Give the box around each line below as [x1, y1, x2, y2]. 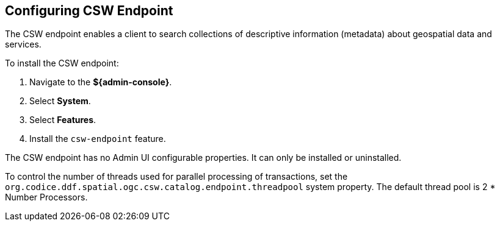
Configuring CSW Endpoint [5, 3, 173, 18]
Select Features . [29, 115, 96, 125]
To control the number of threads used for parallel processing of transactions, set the [5, 171, 348, 182]
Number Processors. [5, 192, 88, 203]
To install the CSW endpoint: [5, 58, 119, 69]
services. [5, 39, 42, 50]
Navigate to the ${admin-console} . [29, 77, 172, 88]
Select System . [29, 96, 91, 107]
